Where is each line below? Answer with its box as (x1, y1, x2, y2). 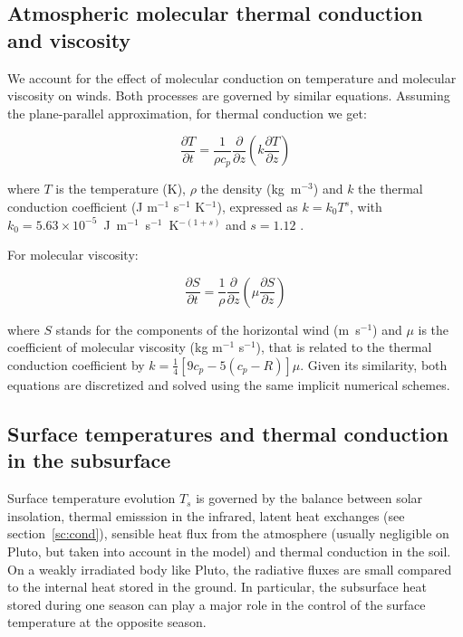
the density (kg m (200, 179, 302, 198)
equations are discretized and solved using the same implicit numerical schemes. (7, 375, 450, 394)
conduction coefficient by (7, 355, 145, 374)
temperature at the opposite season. (7, 613, 207, 632)
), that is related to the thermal (256, 338, 432, 357)
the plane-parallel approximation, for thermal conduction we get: (7, 103, 367, 122)
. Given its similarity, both (300, 355, 448, 374)
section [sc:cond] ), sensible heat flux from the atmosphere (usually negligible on (7, 524, 449, 543)
